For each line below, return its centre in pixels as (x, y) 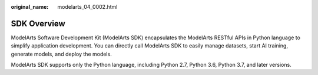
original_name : (30, 7)
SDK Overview (38, 23)
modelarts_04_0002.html (87, 7)
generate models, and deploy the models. (61, 54)
